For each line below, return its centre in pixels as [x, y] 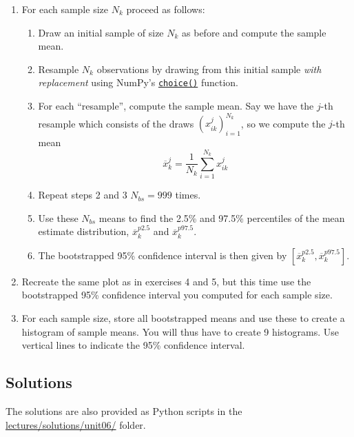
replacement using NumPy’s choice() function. [138, 82]
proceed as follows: [166, 9]
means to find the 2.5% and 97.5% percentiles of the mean [222, 217]
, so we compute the [283, 123]
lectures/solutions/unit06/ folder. [76, 424]
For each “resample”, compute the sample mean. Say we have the [176, 106]
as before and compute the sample [254, 32]
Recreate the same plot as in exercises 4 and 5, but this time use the [166, 281]
